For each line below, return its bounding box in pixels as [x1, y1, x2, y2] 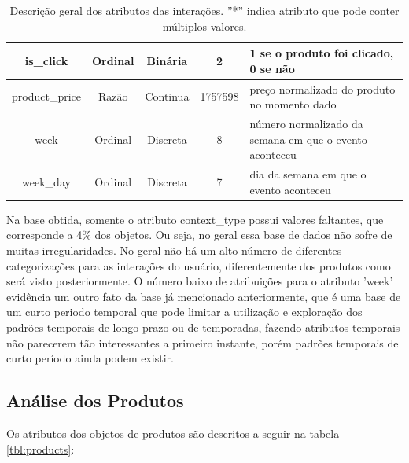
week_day [22, 173, 71, 189]
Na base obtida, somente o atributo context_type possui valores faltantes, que [6, 211, 384, 227]
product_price [12, 88, 81, 105]
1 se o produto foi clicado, [249, 45, 394, 61]
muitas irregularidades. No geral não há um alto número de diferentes [6, 241, 342, 258]
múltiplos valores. [162, 17, 247, 34]
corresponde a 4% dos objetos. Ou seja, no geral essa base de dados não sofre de [6, 226, 392, 243]
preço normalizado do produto [249, 80, 396, 97]
